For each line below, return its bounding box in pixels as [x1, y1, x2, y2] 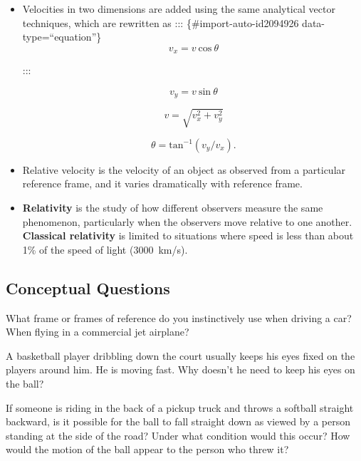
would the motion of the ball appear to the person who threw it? [6, 442, 289, 457]
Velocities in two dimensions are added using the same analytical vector [22, 1, 335, 16]
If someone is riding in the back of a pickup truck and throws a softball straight [6, 400, 354, 415]
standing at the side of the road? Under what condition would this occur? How [6, 428, 350, 442]
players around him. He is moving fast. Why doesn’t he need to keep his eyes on [6, 362, 355, 377]
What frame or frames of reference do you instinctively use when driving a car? [6, 310, 352, 325]
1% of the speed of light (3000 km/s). [22, 242, 188, 257]
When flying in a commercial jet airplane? [6, 324, 189, 339]
